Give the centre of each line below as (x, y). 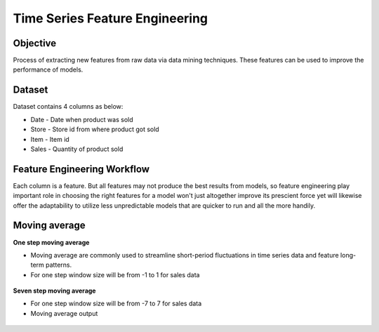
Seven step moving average (54, 291)
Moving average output (64, 313)
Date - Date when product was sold (82, 119)
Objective (35, 43)
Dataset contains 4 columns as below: (68, 107)
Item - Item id (50, 139)
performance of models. (48, 69)
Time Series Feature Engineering (111, 18)
